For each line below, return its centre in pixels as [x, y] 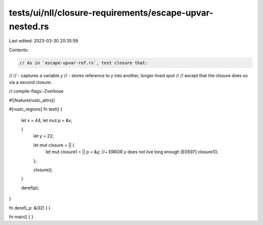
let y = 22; [44, 136]
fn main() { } [21, 217]
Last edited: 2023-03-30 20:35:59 [44, 41]
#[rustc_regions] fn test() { [36, 109]
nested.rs [29, 26]
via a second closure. [30, 82]
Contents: [19, 50]
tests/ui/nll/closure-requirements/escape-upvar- [111, 13]
